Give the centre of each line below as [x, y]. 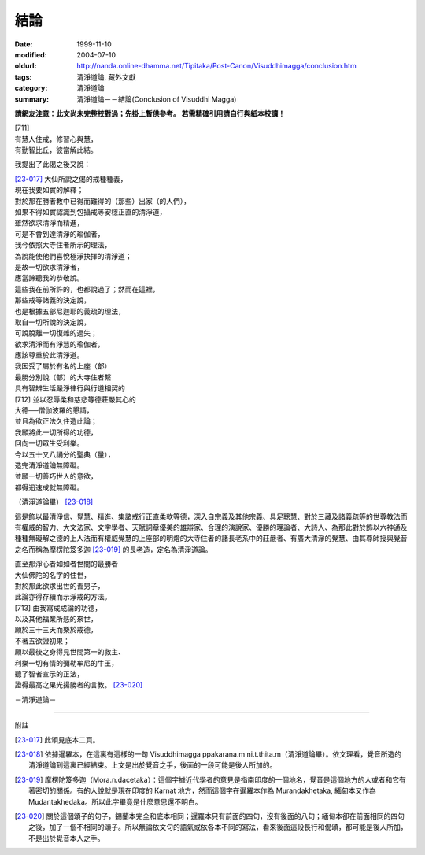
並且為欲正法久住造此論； [56, 421]
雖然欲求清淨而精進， [49, 223]
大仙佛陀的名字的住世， [52, 575]
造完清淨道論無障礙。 [49, 465]
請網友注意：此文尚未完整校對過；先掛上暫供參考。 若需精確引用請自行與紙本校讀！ [150, 113]
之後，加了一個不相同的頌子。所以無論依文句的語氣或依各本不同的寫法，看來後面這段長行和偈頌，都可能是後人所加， [218, 827]
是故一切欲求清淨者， [49, 267]
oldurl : [26, 66]
